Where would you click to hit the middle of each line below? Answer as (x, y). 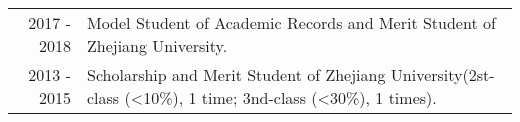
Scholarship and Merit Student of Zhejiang (236, 74)
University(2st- (442, 74)
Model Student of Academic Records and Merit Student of (291, 22)
